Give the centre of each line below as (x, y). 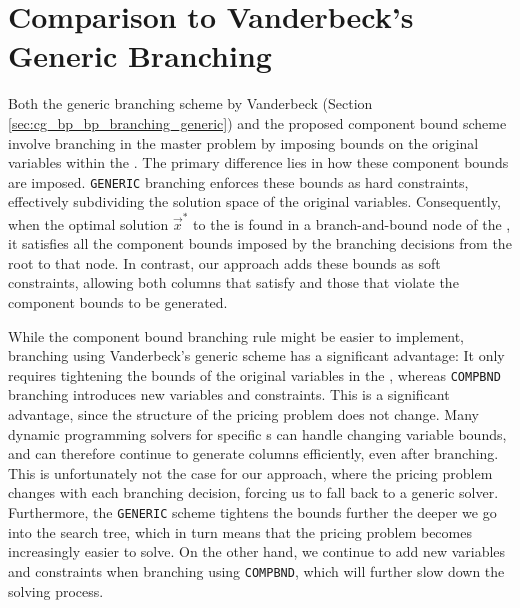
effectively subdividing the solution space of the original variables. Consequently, (254, 201)
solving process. (56, 590)
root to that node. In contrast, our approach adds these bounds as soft (224, 262)
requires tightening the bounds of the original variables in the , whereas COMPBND (254, 374)
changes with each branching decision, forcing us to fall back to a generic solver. (253, 492)
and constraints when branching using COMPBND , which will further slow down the (256, 570)
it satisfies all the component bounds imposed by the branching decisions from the (260, 243)
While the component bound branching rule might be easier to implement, (236, 335)
